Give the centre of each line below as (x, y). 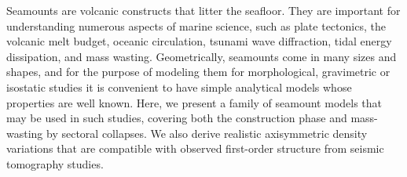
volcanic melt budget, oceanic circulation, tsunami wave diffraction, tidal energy (199, 41)
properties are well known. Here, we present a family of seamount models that (194, 102)
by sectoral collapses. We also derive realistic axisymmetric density (207, 133)
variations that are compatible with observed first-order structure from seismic (195, 148)
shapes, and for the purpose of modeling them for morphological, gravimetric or (198, 72)
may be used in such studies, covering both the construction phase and (177, 118)
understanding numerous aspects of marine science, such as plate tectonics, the (196, 25)
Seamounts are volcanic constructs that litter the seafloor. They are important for (203, 10)
